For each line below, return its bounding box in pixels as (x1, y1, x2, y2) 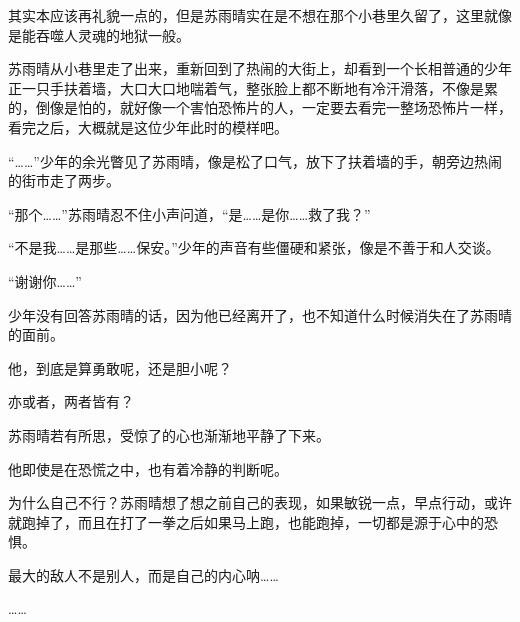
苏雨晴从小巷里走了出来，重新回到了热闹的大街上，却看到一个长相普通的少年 (8, 58, 512, 79)
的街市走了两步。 (8, 170, 120, 191)
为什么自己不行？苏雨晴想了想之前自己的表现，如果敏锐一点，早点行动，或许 (8, 492, 512, 513)
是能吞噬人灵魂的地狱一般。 (8, 24, 190, 45)
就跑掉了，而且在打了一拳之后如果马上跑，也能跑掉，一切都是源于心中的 (8, 511, 484, 532)
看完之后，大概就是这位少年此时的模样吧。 (8, 116, 288, 137)
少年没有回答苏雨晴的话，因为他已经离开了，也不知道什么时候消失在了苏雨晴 (8, 304, 512, 325)
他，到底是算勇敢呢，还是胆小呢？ (8, 357, 232, 378)
